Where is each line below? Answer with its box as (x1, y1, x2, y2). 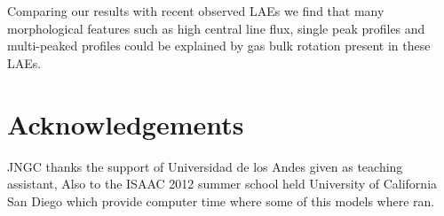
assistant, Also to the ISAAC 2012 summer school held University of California (7, 174, 438, 193)
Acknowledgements (7, 105, 244, 142)
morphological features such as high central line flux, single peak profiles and (7, 19, 425, 37)
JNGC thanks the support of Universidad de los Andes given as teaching (7, 157, 403, 175)
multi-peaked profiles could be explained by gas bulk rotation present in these (7, 36, 431, 55)
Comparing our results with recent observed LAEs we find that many (7, 2, 385, 19)
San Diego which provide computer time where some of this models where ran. (7, 191, 435, 210)
